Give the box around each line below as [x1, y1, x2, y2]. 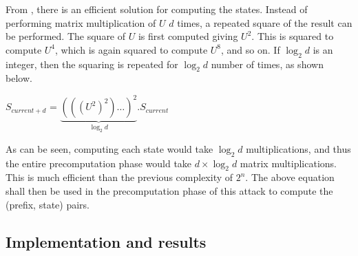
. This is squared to [251, 29, 334, 43]
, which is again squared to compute [55, 42, 208, 56]
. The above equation [245, 170, 335, 184]
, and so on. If [221, 42, 280, 56]
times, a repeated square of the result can [177, 15, 352, 30]
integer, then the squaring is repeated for [6, 56, 178, 71]
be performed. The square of [6, 29, 126, 43]
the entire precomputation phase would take [6, 156, 192, 170]
